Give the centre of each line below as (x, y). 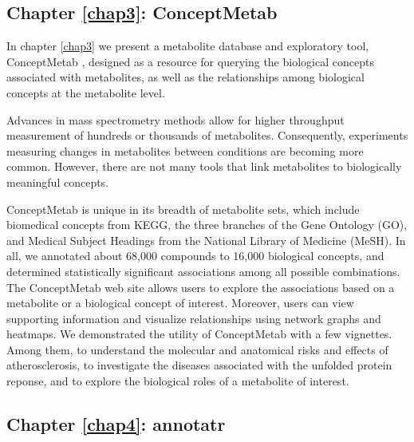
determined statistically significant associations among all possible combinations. (203, 271)
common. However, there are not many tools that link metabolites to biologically (204, 166)
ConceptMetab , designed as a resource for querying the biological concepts (190, 61)
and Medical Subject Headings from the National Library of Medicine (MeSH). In (206, 240)
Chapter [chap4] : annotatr (116, 424)
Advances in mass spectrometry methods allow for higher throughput (175, 119)
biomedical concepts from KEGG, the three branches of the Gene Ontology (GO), (207, 225)
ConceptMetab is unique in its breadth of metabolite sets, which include (183, 209)
